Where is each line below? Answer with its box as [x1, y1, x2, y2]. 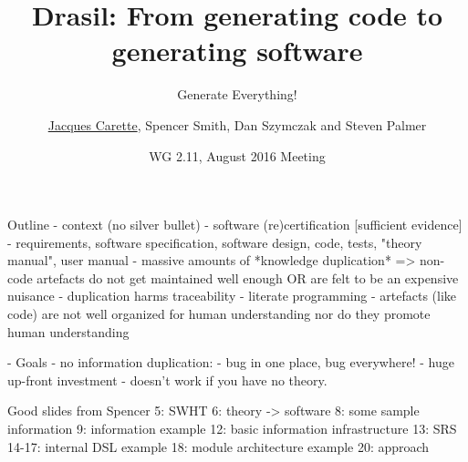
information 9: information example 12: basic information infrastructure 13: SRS [7, 419, 457, 438]
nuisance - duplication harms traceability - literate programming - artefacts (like [7, 286, 457, 305]
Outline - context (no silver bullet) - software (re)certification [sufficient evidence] [7, 215, 463, 234]
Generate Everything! [177, 85, 297, 104]
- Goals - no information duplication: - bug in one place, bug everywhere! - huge [7, 353, 454, 372]
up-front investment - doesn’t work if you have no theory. [7, 370, 328, 389]
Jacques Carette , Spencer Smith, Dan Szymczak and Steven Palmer [47, 115, 427, 134]
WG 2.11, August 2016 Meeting [149, 146, 326, 165]
